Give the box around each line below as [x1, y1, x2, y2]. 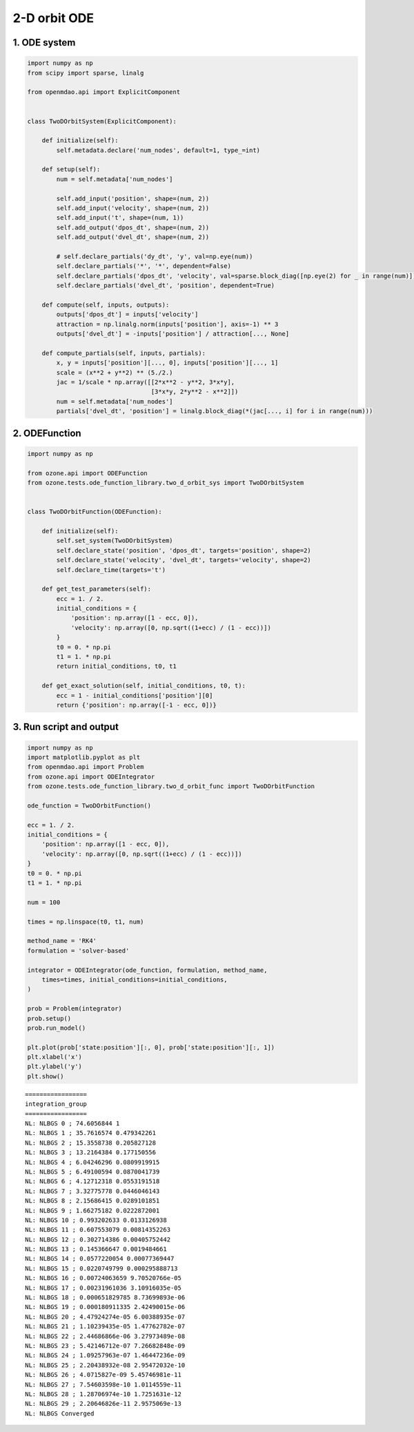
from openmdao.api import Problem [27, 763, 144, 771]
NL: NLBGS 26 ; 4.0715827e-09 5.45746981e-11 [25, 1371, 182, 1379]
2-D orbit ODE [12, 10, 95, 26]
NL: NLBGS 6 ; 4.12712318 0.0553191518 [25, 1178, 160, 1185]
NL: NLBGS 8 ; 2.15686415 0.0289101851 [25, 1197, 160, 1205]
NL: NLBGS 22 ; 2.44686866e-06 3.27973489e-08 [25, 1332, 186, 1340]
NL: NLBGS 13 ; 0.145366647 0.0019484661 [25, 1245, 167, 1253]
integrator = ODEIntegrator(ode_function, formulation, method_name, [27, 966, 268, 974]
